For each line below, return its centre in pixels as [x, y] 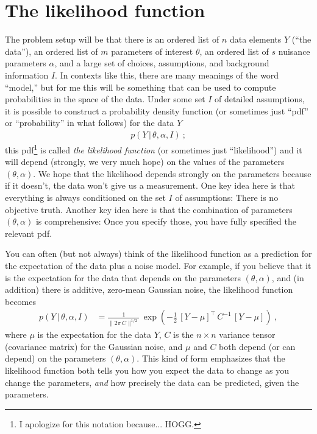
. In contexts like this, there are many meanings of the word [167, 75]
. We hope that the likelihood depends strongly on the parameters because [172, 173]
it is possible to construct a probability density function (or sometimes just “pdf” [157, 110]
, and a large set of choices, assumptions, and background [162, 63]
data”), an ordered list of [52, 51]
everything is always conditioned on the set [85, 197]
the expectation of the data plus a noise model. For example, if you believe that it [158, 265]
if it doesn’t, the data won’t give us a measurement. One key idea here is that [150, 185]
